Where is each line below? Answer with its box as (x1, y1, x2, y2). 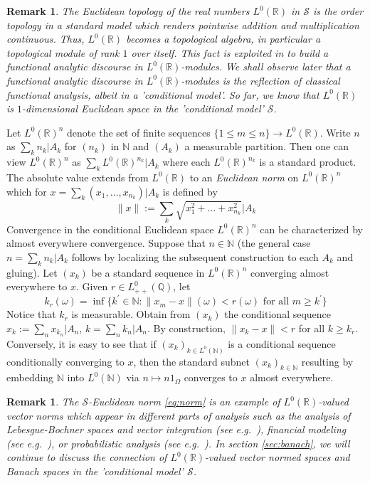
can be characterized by (260, 221, 363, 236)
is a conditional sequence (228, 336, 336, 351)
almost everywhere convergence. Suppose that (6, 235, 206, 250)
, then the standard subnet (133, 354, 250, 368)
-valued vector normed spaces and (205, 450, 350, 465)
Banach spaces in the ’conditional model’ (6, 463, 184, 478)
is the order (313, 4, 364, 18)
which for (6, 184, 47, 198)
